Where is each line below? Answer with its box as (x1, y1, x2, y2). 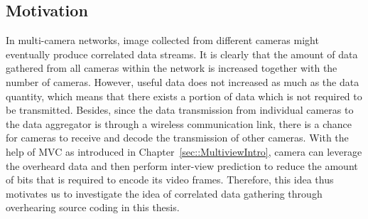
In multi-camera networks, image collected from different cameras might (6, 33, 319, 48)
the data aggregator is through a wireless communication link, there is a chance (6, 116, 352, 131)
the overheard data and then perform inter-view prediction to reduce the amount (6, 158, 358, 173)
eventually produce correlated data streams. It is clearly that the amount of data (6, 46, 358, 61)
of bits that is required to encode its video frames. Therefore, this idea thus (6, 172, 334, 187)
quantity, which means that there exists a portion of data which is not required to (6, 88, 362, 103)
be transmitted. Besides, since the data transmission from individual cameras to (6, 102, 354, 117)
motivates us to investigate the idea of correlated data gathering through (6, 186, 323, 201)
